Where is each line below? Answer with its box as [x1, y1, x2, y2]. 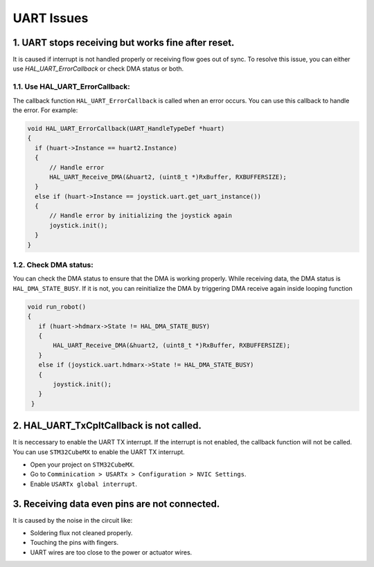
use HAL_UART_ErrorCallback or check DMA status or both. [12, 64, 184, 73]
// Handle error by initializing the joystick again [49, 212, 232, 219]
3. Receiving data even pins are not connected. [12, 498, 220, 510]
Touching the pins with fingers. [30, 539, 119, 547]
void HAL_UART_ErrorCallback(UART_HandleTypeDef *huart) [27, 125, 225, 132]
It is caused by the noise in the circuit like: [12, 516, 133, 524]
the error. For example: [12, 106, 78, 114]
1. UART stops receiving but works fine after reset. [12, 37, 235, 48]
